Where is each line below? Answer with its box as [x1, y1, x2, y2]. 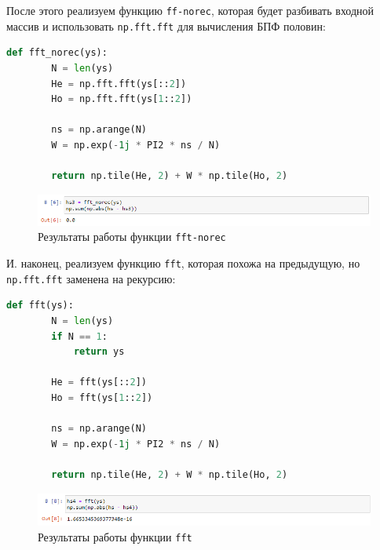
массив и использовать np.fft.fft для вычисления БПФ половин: [6, 17, 326, 34]
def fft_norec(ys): [6, 47, 108, 59]
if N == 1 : [51, 330, 108, 342]
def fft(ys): [6, 300, 74, 311]
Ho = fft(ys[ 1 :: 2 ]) [51, 392, 153, 403]
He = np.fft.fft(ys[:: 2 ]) [51, 78, 187, 89]
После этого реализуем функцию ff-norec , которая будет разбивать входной [6, 2, 375, 18]
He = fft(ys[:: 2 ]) [51, 377, 148, 388]
